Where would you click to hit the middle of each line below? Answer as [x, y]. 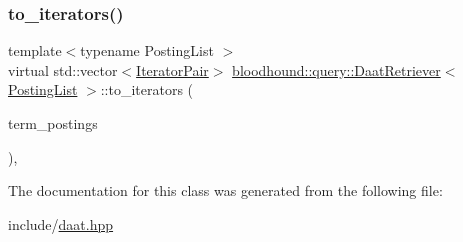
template [35, 50]
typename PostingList [147, 50]
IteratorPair [172, 69]
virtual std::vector [63, 69]
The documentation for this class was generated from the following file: [225, 190]
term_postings [53, 123]
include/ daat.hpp [61, 223]
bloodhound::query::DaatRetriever [336, 69]
